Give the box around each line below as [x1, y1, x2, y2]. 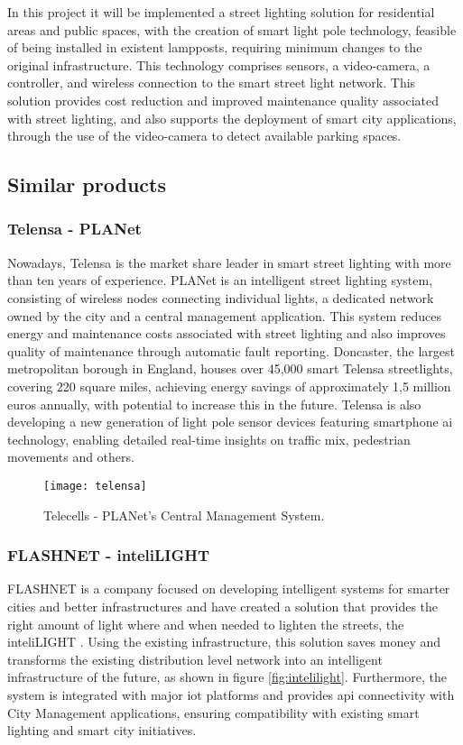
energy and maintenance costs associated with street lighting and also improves [7, 324, 446, 343]
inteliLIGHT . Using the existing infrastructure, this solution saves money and [7, 632, 441, 651]
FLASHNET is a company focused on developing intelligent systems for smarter [7, 579, 450, 598]
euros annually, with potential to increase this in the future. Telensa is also [7, 394, 421, 413]
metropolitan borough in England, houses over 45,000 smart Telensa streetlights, [7, 359, 453, 378]
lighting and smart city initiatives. [7, 721, 197, 740]
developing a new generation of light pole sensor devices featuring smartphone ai [7, 412, 453, 431]
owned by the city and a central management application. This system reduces [7, 306, 442, 325]
